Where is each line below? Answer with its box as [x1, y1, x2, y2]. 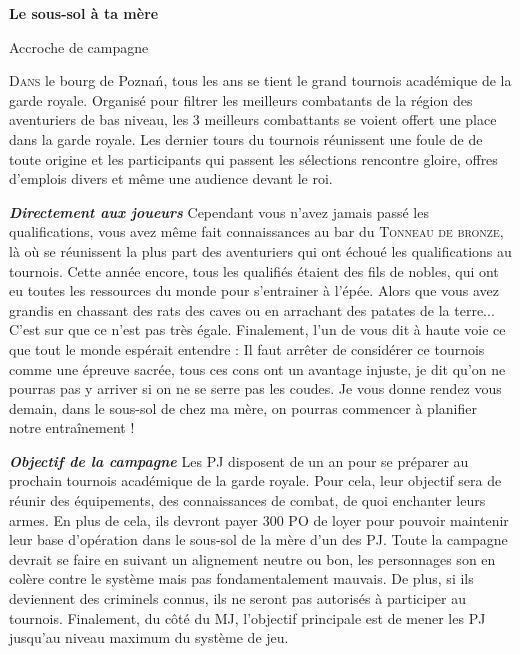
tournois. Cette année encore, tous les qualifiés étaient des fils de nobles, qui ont [9, 260, 499, 281]
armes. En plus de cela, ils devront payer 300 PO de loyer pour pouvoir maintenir [9, 509, 509, 530]
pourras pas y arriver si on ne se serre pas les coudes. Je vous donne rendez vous [9, 378, 502, 399]
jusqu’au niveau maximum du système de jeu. [9, 627, 289, 648]
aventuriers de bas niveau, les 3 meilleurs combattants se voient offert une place [9, 109, 497, 130]
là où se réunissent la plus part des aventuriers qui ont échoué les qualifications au [9, 240, 512, 261]
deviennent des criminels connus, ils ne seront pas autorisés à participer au [9, 588, 466, 609]
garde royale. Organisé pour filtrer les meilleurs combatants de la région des [9, 89, 473, 110]
